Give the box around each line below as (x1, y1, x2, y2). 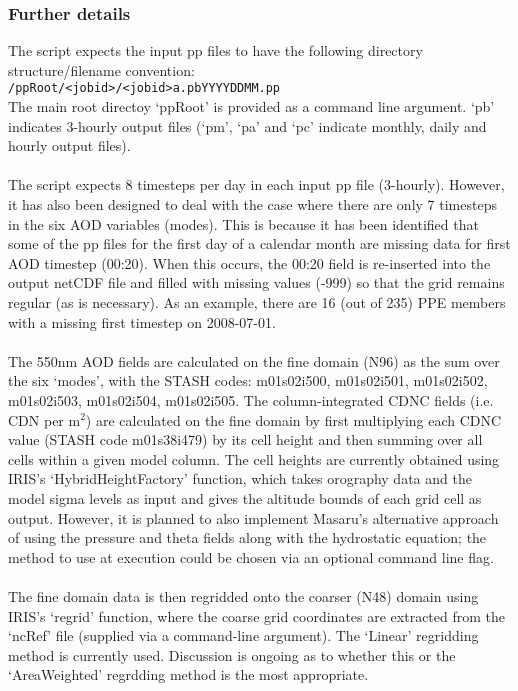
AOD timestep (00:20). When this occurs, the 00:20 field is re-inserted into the (8, 252, 491, 273)
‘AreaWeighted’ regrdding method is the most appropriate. (8, 664, 369, 685)
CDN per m (8, 409, 81, 430)
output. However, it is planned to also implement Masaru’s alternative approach (8, 507, 499, 528)
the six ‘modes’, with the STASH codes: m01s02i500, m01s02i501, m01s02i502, (8, 370, 488, 391)
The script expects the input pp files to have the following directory (8, 40, 423, 61)
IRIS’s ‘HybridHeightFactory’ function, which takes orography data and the (8, 468, 472, 489)
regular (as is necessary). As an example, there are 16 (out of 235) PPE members (8, 292, 506, 312)
